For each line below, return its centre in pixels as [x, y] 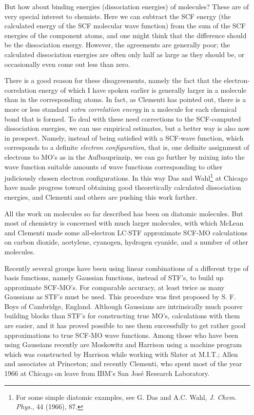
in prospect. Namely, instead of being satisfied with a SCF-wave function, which [124, 137]
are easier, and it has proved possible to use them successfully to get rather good [125, 325]
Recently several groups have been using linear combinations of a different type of [127, 268]
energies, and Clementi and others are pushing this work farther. [101, 197]
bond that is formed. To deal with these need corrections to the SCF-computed [123, 118]
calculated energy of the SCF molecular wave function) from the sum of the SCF [125, 26]
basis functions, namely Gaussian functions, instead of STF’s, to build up [114, 278]
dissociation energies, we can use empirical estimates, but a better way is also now [127, 128]
